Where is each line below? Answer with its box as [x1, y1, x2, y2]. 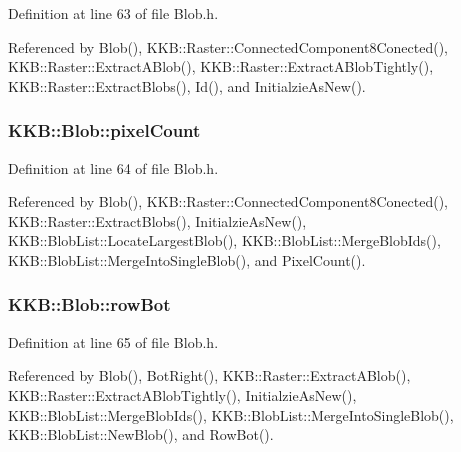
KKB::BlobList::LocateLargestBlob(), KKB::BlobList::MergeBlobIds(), [8, 230, 441, 251]
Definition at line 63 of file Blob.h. [8, 3, 219, 23]
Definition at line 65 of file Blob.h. [8, 331, 219, 352]
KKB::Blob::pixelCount [8, 118, 201, 143]
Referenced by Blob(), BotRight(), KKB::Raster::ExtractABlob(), [8, 365, 411, 386]
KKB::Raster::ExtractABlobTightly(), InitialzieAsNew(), [8, 384, 357, 405]
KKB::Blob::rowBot [8, 292, 171, 317]
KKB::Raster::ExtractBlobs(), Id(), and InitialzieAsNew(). [8, 75, 366, 96]
